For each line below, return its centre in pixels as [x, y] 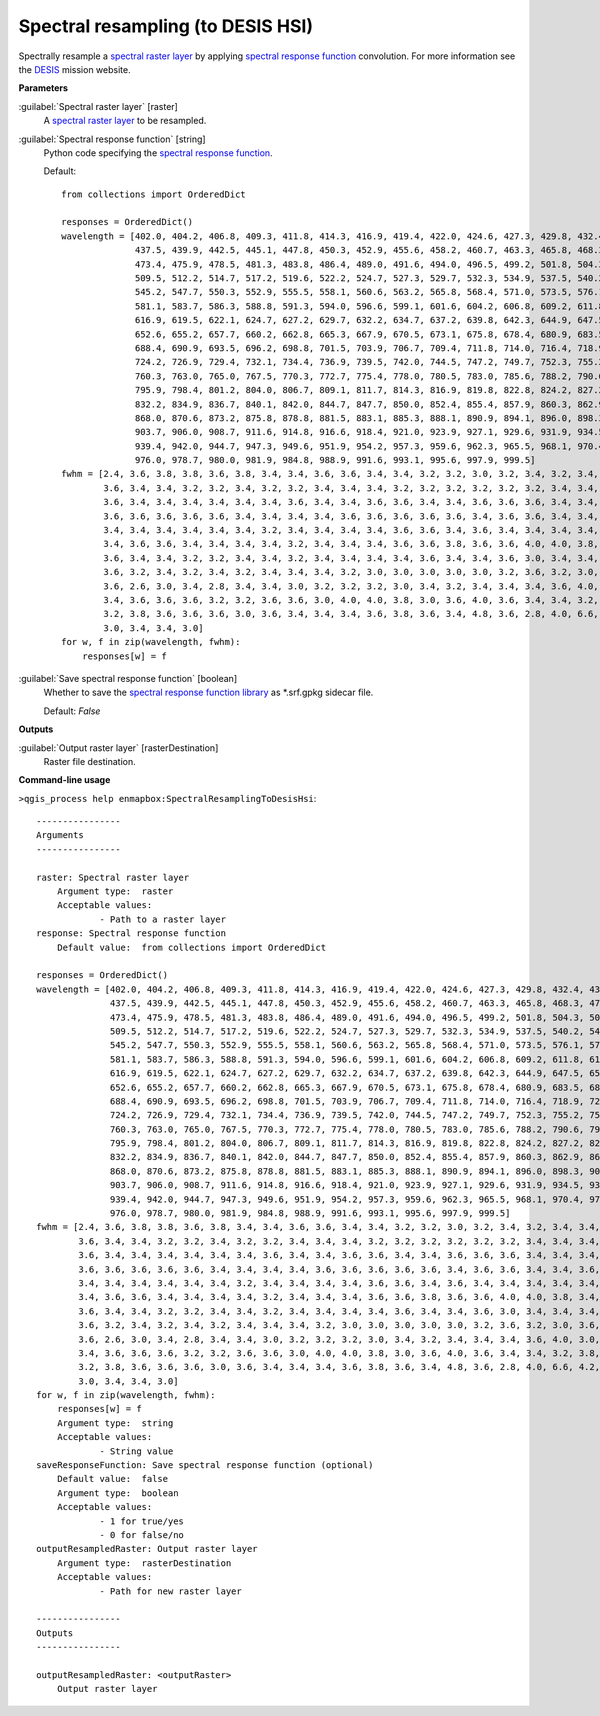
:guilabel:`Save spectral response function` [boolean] [128, 678]
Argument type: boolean [117, 1493]
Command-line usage [64, 780]
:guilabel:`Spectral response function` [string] [112, 139]
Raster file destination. [89, 761]
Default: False [72, 711]
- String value [136, 1451]
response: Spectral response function [131, 933]
